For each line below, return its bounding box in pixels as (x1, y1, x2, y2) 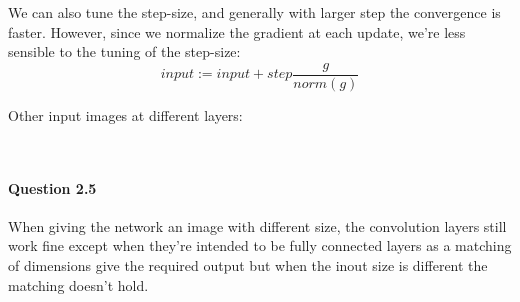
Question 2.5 (8, 177, 97, 198)
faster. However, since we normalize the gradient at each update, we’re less (8, 21, 466, 42)
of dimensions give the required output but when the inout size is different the (8, 255, 488, 276)
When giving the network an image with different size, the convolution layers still (8, 215, 507, 236)
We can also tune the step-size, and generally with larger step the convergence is (8, 2, 501, 22)
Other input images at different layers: (8, 104, 243, 125)
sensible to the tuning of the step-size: (8, 41, 241, 62)
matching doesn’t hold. (8, 274, 149, 295)
